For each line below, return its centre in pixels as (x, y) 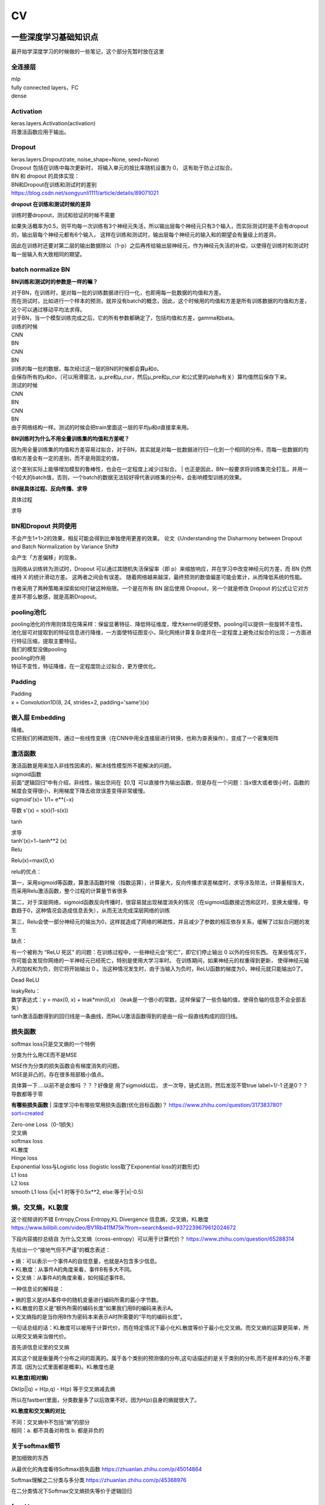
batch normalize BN (41, 270)
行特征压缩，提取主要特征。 (45, 641)
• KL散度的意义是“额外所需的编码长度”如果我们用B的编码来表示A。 (94, 1308)
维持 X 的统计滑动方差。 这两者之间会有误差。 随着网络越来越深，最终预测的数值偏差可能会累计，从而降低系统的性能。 (158, 577)
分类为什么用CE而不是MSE (44, 1055)
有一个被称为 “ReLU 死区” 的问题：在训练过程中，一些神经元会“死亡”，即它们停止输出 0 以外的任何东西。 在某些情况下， (160, 952)
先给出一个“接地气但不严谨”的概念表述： (61, 1250)
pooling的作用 (28, 658)
